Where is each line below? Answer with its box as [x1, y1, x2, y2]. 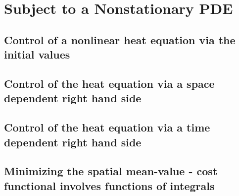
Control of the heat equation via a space [4, 75, 215, 91]
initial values [4, 47, 70, 62]
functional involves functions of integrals [4, 178, 215, 193]
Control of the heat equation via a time [4, 120, 210, 135]
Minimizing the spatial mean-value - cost [4, 163, 218, 179]
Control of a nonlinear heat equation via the [4, 32, 236, 47]
